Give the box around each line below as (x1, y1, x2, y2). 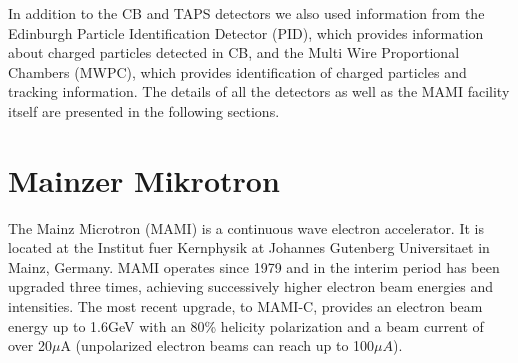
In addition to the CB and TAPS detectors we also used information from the (8, 3, 485, 23)
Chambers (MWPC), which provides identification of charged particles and (8, 61, 467, 82)
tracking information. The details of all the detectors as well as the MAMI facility (8, 81, 510, 102)
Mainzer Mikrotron (8, 159, 280, 200)
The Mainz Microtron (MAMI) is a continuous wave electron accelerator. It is (8, 217, 484, 238)
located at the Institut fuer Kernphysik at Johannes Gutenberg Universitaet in (8, 237, 490, 258)
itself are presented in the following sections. (8, 100, 280, 121)
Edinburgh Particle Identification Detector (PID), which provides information (8, 22, 484, 43)
